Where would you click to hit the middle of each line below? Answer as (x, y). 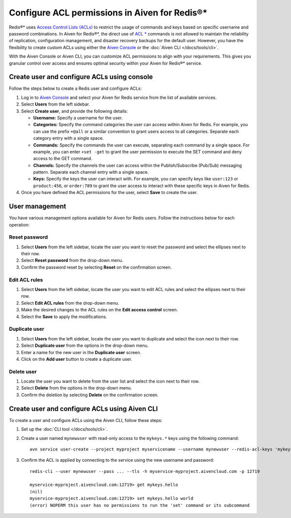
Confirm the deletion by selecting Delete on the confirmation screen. (90, 395)
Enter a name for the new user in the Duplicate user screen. (81, 352)
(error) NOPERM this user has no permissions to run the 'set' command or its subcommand (140, 505)
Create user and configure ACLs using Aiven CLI (83, 409)
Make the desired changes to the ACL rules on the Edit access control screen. (99, 310)
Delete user (23, 372)
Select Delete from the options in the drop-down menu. (76, 388)
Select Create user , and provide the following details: (74, 111)
